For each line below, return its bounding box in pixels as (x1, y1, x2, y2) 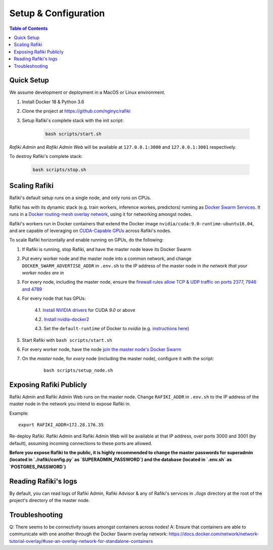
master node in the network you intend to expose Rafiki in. (9, 401, 131, 407)
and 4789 (22, 286, 42, 292)
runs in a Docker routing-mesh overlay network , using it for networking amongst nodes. (9, 211, 192, 217)
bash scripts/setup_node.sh (43, 367, 113, 373)
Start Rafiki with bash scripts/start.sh (22, 337, 112, 343)
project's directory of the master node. (9, 497, 90, 503)
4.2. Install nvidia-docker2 (34, 316, 89, 322)
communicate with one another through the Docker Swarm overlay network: (9, 531, 168, 537)
